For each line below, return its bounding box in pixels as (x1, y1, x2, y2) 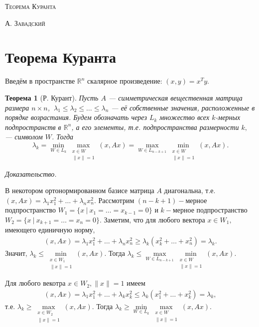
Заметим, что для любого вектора (104, 214, 205, 224)
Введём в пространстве (5, 76, 75, 86)
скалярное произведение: (87, 76, 162, 86)
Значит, (5, 247, 27, 258)
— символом (5, 131, 43, 142)
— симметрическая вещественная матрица (108, 92, 243, 103)
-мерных (215, 112, 241, 122)
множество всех (159, 112, 210, 122)
